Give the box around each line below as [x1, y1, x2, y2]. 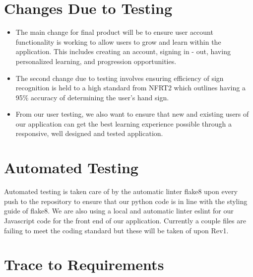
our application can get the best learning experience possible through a [15, 118, 232, 129]
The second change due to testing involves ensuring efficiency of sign [15, 72, 224, 83]
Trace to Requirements [4, 254, 164, 275]
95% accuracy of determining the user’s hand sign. [15, 92, 169, 102]
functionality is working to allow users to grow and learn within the [15, 36, 221, 47]
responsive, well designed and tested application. [15, 128, 163, 138]
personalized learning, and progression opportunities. [15, 56, 177, 66]
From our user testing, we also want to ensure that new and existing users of [15, 109, 249, 119]
